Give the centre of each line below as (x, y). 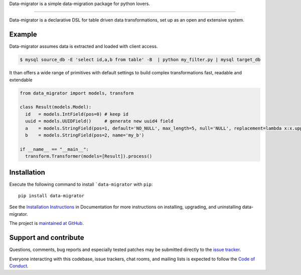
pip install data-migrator (51, 196)
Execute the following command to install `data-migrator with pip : (81, 184)
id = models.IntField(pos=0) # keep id (77, 114)
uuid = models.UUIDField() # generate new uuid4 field (99, 121)
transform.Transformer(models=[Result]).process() (89, 156)
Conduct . (19, 265)
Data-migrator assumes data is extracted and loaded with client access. (84, 46)
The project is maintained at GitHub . (46, 223)
